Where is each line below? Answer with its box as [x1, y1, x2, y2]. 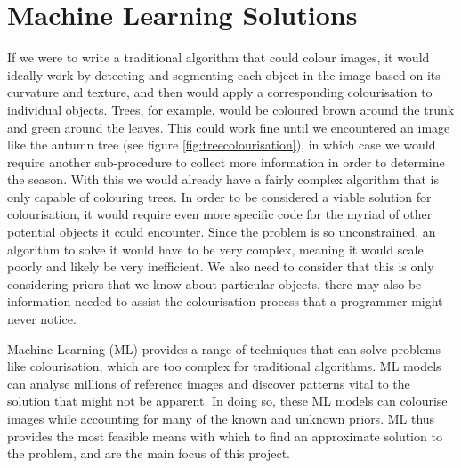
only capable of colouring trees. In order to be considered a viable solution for [7, 187, 432, 206]
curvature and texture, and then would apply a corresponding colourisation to [7, 83, 433, 101]
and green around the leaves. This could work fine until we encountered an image [7, 117, 450, 136]
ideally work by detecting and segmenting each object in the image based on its [7, 65, 441, 84]
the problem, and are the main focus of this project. [7, 444, 291, 463]
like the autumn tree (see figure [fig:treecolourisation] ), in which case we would [7, 135, 436, 154]
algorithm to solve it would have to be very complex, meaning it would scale [7, 239, 424, 258]
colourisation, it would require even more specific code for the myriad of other [7, 205, 433, 223]
